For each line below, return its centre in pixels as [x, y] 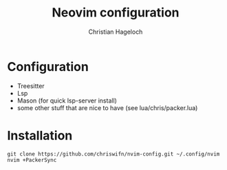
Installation [40, 135]
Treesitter [31, 86]
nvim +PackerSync [32, 160]
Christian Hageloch [116, 32]
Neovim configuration [116, 13]
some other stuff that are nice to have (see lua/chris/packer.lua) [107, 107]
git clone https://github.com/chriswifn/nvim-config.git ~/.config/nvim [113, 154]
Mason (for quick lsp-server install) [67, 100]
